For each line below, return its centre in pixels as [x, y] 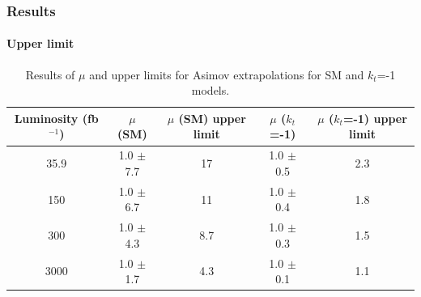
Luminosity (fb [56, 118]
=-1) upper [375, 118]
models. [210, 90]
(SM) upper [212, 118]
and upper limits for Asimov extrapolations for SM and [227, 74]
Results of [50, 74]
